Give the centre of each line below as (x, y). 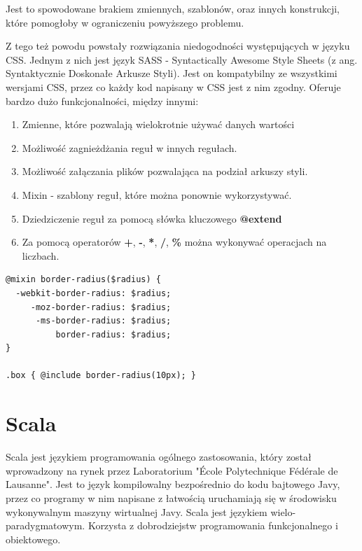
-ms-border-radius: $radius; (103, 321)
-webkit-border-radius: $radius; (93, 293)
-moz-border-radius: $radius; (101, 307)
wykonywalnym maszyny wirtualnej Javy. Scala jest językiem (137, 511)
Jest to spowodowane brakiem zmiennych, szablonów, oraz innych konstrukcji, (173, 8)
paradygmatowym (44, 525)
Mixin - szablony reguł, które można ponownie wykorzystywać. (157, 194)
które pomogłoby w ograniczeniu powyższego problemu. (125, 22)
